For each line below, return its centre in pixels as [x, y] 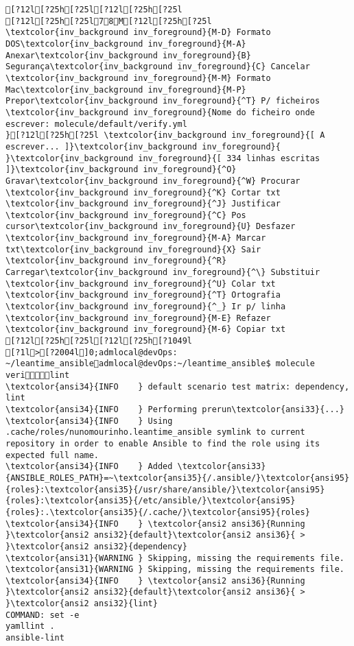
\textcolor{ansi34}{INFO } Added [89, 467]
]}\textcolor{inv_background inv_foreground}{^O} [121, 170]
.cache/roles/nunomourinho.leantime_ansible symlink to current [155, 432]
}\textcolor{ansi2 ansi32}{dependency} [96, 546]
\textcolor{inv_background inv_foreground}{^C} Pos [126, 215]
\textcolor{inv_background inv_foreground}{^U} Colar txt [141, 284]
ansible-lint [35, 638]
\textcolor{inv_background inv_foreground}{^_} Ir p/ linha [146, 307]
